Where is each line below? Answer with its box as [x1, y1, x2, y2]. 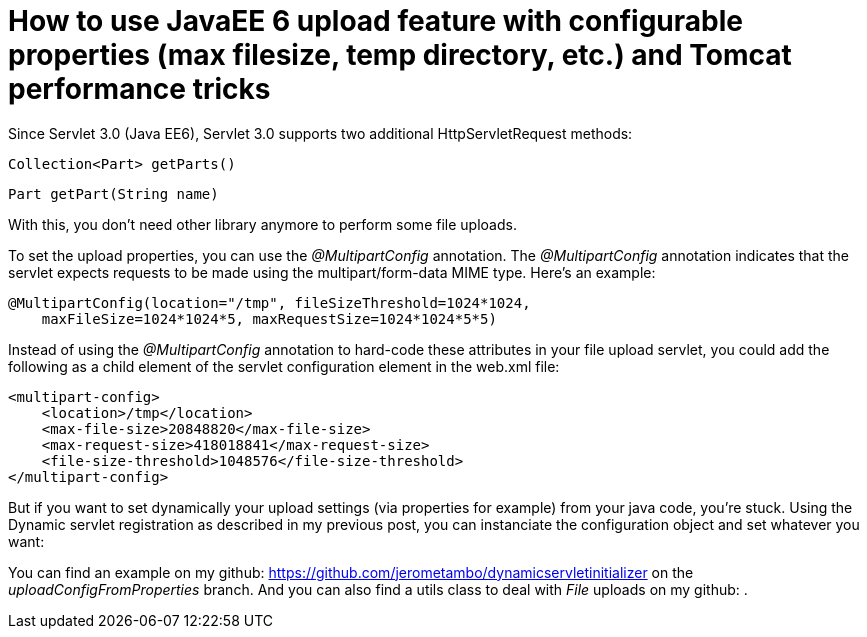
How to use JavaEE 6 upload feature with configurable [8, 4, 743, 38]
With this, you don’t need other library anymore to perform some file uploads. [8, 215, 517, 233]
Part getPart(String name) [8, 185, 219, 202]
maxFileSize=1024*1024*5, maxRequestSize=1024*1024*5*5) [41, 310, 497, 327]
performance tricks [8, 72, 271, 106]
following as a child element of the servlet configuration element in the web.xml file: [8, 357, 560, 375]
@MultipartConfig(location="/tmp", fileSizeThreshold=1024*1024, [8, 294, 531, 311]
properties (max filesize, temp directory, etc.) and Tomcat [8, 38, 792, 72]
